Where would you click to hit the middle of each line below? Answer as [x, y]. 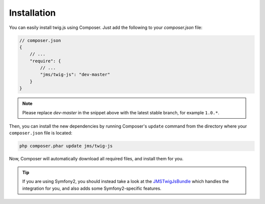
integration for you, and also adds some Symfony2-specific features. [92, 188]
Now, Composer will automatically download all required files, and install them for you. [96, 159]
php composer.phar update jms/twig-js [66, 146]
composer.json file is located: [41, 133]
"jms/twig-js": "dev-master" [75, 75]
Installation [32, 13]
